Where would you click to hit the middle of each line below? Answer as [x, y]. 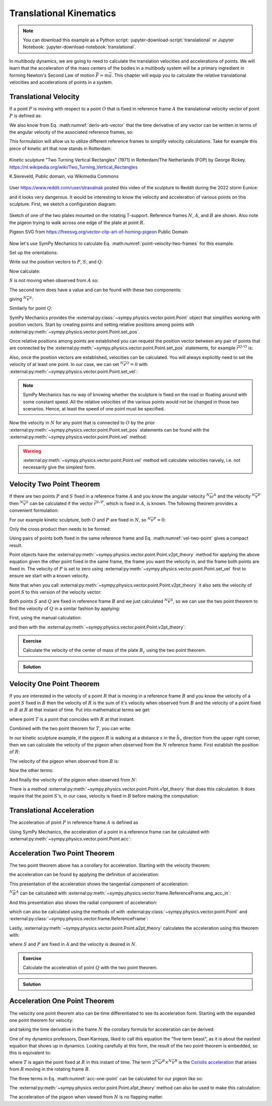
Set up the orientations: [33, 253]
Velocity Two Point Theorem [55, 484]
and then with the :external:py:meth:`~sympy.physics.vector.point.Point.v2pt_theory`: [98, 627]
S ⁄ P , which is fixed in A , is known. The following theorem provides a [167, 503]
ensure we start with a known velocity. [49, 576]
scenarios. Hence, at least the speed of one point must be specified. [94, 409]
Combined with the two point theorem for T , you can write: [70, 728]
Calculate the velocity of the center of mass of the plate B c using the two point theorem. [115, 651]
